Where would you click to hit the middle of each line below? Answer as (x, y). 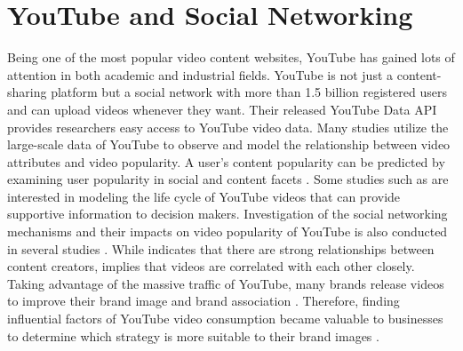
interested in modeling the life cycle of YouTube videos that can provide (204, 196)
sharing (27, 92)
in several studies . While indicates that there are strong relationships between (221, 248)
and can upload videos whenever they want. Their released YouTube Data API (222, 109)
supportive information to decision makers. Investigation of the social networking (228, 214)
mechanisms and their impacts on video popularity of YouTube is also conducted (228, 231)
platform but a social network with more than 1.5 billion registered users (249, 92)
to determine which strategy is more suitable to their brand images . (193, 335)
